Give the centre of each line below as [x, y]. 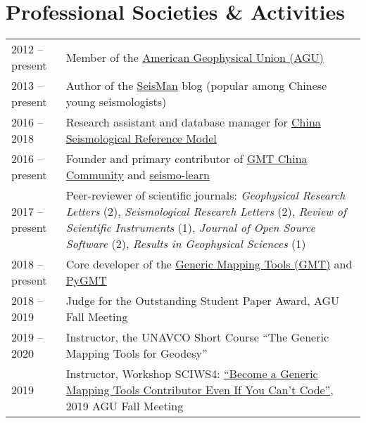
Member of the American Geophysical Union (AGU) [195, 57]
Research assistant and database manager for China [193, 122]
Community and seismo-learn [138, 175]
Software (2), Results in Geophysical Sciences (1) [186, 244]
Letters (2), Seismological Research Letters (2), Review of [206, 211]
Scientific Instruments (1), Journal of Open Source [190, 228]
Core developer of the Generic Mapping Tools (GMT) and [209, 264]
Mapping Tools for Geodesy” [137, 353]
